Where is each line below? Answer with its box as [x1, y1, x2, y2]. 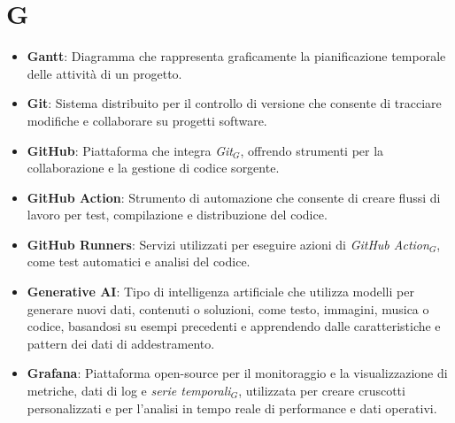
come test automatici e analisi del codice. [27, 252, 251, 271]
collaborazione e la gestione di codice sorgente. [27, 158, 280, 177]
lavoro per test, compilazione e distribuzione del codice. [27, 205, 328, 224]
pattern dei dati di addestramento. [27, 334, 215, 352]
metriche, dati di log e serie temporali [27, 381, 231, 400]
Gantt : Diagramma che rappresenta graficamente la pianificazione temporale [27, 47, 446, 65]
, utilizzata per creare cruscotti [238, 381, 405, 400]
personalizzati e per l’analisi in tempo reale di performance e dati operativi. [27, 398, 437, 417]
